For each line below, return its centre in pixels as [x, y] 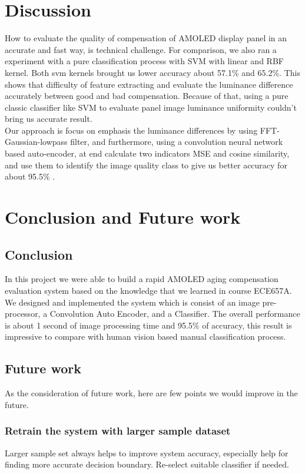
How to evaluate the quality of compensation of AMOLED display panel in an [146, 38]
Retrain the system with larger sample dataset [118, 431]
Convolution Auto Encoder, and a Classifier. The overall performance [175, 314]
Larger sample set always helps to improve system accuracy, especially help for [147, 453]
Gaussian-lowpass [36, 142]
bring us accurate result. [49, 119]
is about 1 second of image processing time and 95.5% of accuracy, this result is [148, 325]
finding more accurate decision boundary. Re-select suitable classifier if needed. [147, 464]
